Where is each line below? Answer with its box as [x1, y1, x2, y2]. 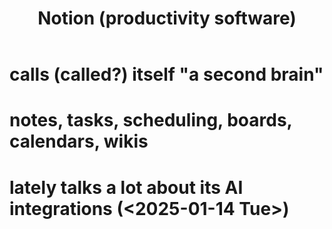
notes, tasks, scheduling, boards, [9, 109, 293, 132]
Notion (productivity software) [37, 7, 297, 30]
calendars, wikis [9, 130, 149, 153]
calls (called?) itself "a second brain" [9, 63, 324, 86]
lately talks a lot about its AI [9, 176, 244, 199]
